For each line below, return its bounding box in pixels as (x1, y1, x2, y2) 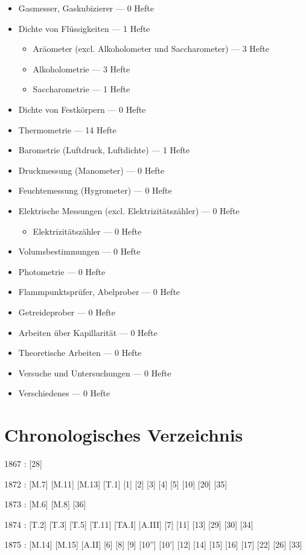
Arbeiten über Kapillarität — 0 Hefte (18, 326, 158, 338)
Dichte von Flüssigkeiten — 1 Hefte (18, 22, 150, 34)
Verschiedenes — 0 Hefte (18, 387, 110, 399)
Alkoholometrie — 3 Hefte (33, 62, 130, 75)
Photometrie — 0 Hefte (18, 265, 106, 277)
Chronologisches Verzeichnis (4, 422, 243, 447)
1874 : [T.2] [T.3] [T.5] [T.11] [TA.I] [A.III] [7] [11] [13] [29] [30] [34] (4, 518, 253, 530)
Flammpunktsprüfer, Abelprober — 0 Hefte (18, 285, 180, 298)
